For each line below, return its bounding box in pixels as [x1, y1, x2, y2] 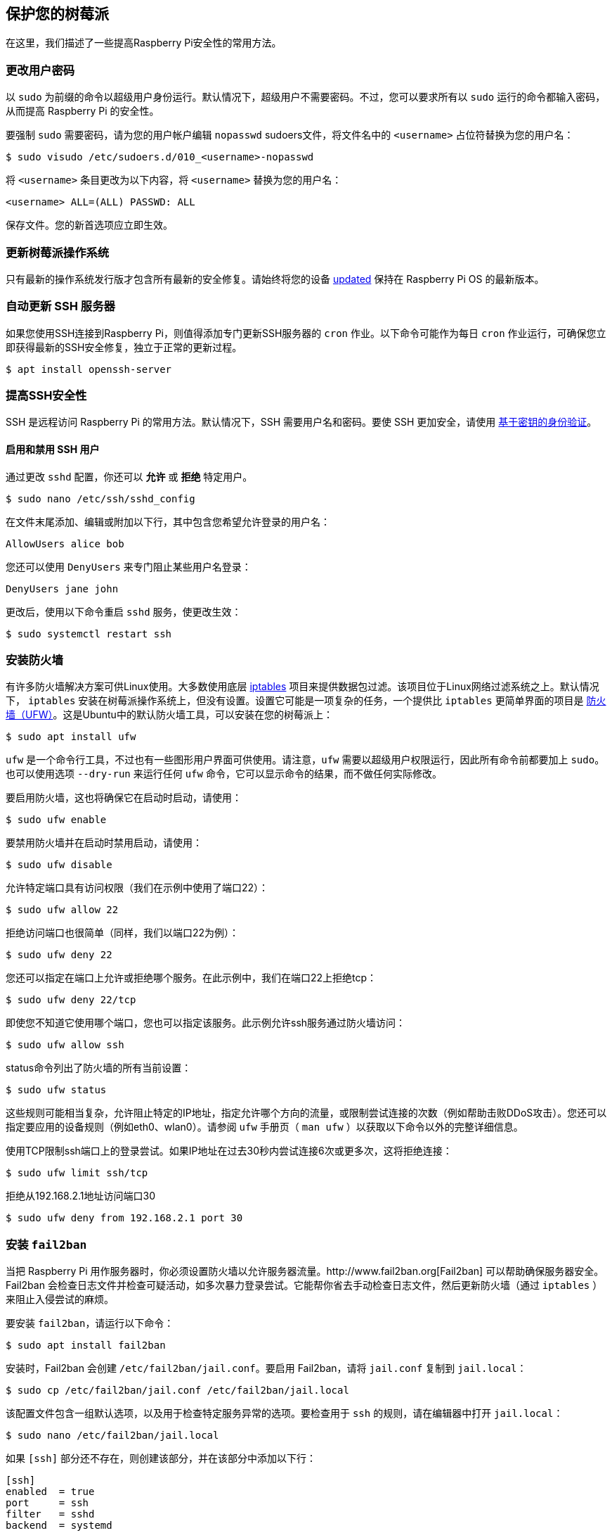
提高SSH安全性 [6, 388, 87, 403]
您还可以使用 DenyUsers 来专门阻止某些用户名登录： [6, 560, 252, 573]
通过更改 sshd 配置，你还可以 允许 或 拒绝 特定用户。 [6, 470, 253, 483]
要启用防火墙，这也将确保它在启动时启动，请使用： [6, 791, 242, 804]
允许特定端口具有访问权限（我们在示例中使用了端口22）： [6, 882, 269, 894]
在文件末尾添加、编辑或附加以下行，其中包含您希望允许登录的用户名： [6, 515, 330, 528]
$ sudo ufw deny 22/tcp [6, 994, 136, 1006]
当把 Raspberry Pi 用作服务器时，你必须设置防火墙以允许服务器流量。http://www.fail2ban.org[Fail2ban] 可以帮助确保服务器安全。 [6, 1265, 604, 1278]
